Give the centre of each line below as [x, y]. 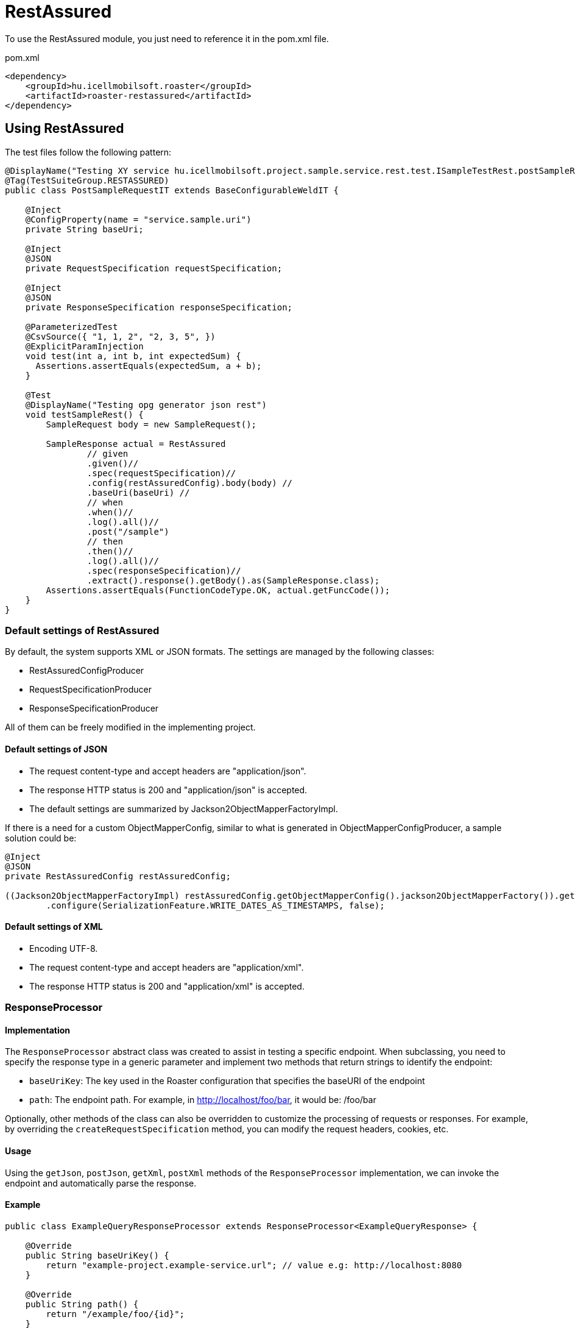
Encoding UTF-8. [64, 948]
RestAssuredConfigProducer [87, 671]
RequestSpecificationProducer [90, 690]
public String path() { [82, 1304]
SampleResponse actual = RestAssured [136, 444]
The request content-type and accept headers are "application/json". [168, 771]
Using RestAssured [65, 129]
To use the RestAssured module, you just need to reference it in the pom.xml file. [167, 38]
